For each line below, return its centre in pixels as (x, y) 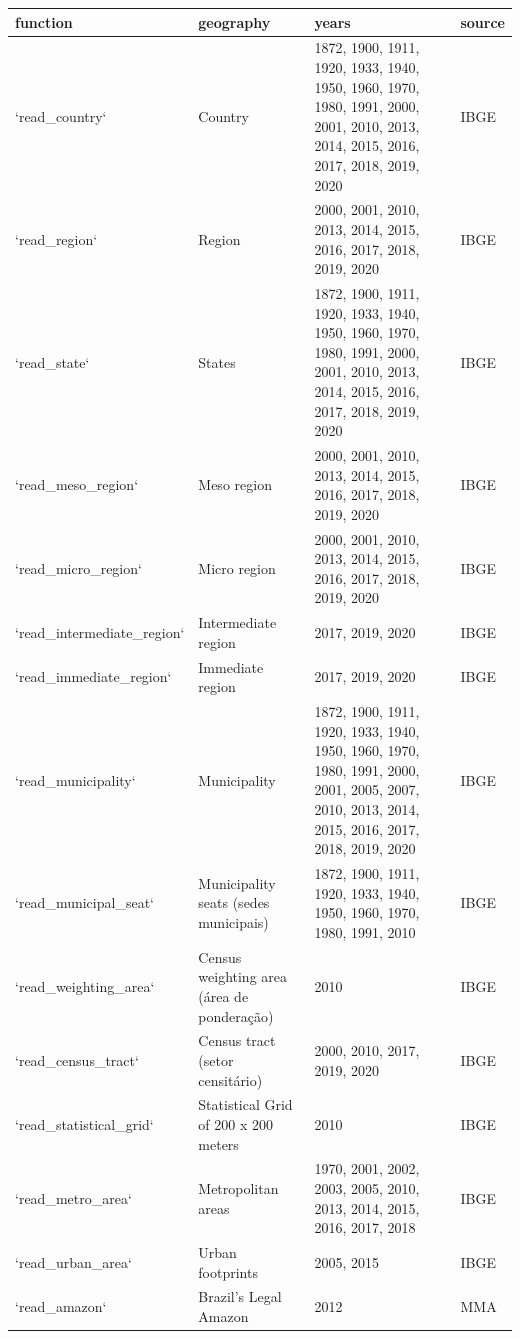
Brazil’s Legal (240, 1296)
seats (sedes (234, 902)
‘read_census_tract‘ (77, 1059)
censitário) (230, 1079)
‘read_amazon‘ (61, 1306)
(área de (223, 995)
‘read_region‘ (56, 238)
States (217, 361)
